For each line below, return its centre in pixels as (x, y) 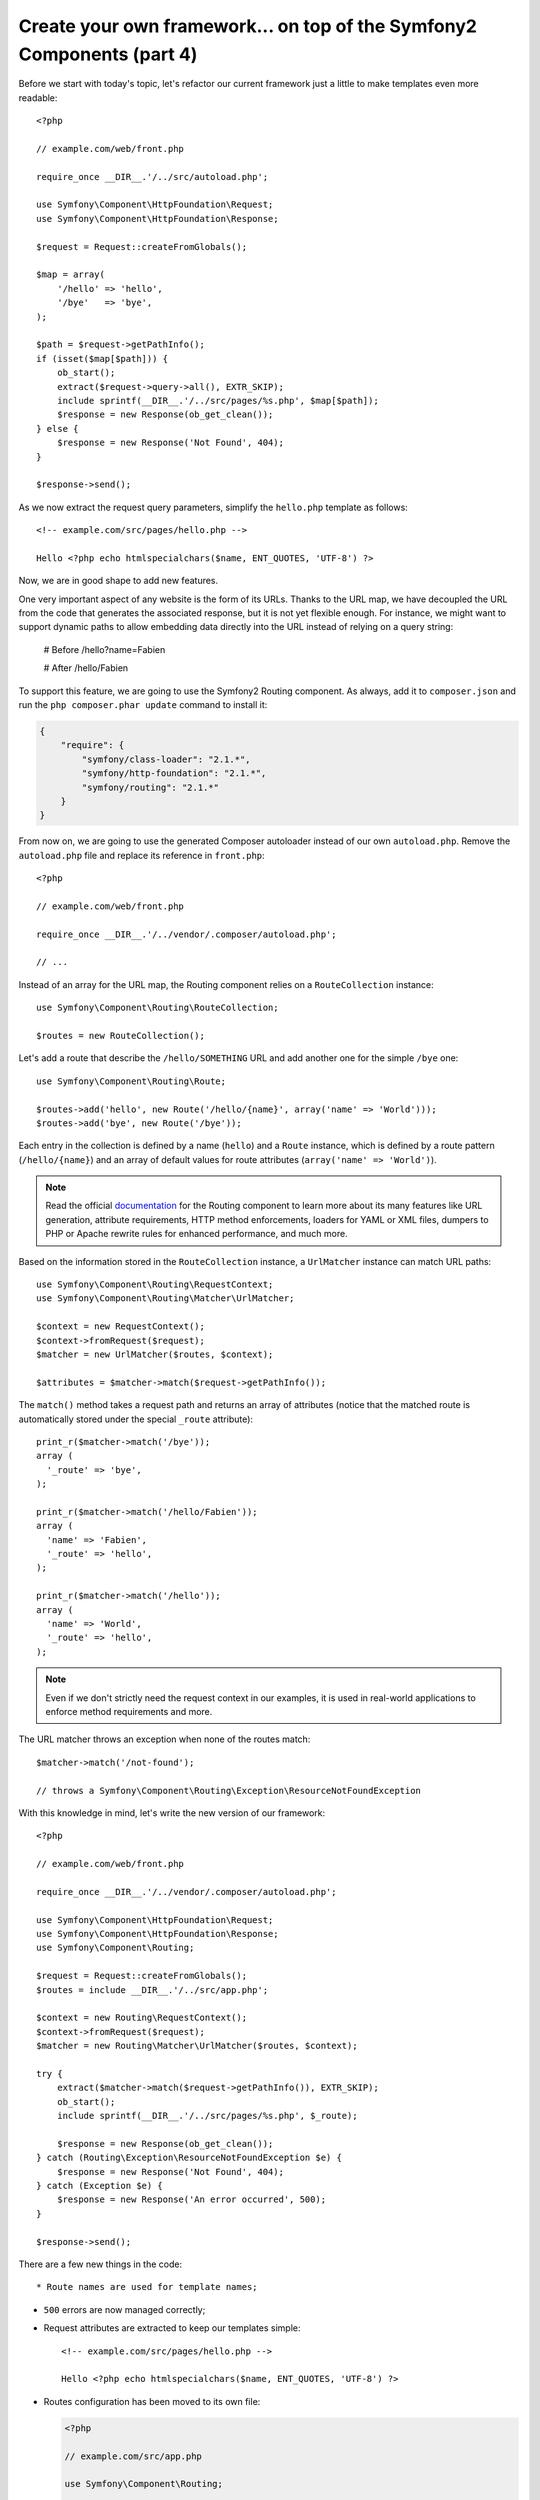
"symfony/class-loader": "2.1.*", (166, 759)
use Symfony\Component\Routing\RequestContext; (155, 1284)
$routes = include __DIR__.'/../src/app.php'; (152, 1989)
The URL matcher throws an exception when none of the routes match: (164, 1739)
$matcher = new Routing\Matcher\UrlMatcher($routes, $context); (197, 2046)
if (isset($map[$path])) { (102, 358)
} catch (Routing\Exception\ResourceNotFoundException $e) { (189, 2158)
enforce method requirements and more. (129, 1711)
